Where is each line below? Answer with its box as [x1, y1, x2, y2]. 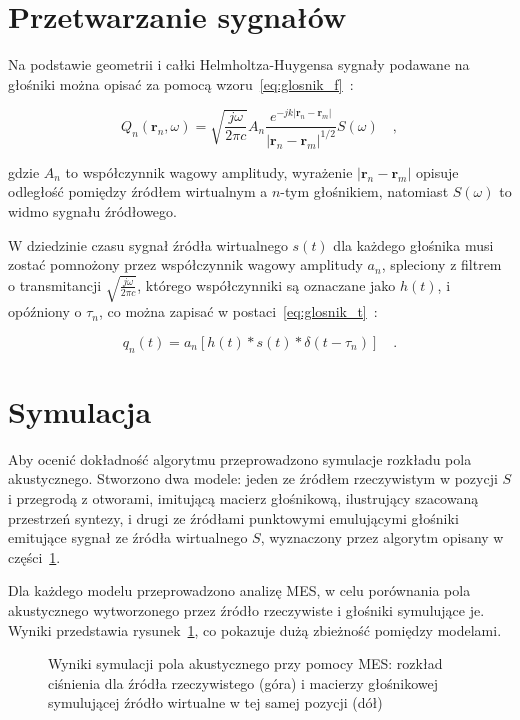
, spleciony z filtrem [381, 254, 502, 275]
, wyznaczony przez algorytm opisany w [260, 527, 504, 548]
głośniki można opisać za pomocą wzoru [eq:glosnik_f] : [8, 73, 354, 94]
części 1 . [8, 546, 61, 567]
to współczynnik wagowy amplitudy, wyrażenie [65, 161, 353, 182]
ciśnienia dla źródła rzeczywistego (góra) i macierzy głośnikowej [48, 672, 439, 693]
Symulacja [8, 390, 152, 431]
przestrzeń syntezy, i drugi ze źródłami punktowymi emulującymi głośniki [8, 507, 459, 528]
